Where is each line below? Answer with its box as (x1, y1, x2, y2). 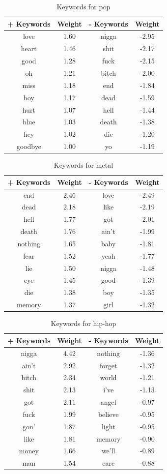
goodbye (16, 141, 41, 151)
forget (99, 360, 117, 370)
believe (98, 409, 119, 419)
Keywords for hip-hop (51, 318, 116, 328)
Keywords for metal (54, 160, 113, 170)
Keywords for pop (56, 1, 111, 11)
